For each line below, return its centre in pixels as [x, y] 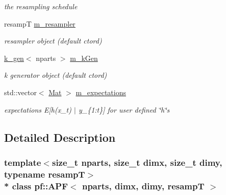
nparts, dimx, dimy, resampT [143, 186]
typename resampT [45, 174]
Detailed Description [60, 137]
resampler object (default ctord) [53, 41]
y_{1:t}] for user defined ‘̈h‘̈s [124, 109]
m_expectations [101, 92]
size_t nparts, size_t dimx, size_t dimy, [137, 162]
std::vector [20, 92]
